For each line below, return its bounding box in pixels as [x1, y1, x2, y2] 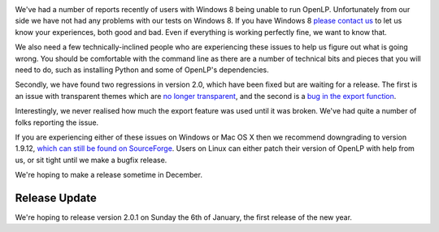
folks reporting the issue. [15, 118, 99, 127]
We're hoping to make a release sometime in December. [15, 170, 203, 180]
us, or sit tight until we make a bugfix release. [15, 155, 167, 165]
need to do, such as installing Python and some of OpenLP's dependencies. [15, 65, 270, 75]
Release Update [15, 191, 97, 204]
